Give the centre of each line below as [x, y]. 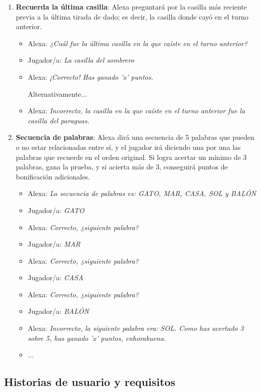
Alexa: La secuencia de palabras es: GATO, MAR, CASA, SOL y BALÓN [142, 193]
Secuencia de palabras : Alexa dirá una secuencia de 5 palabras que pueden [135, 137]
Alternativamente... [57, 93]
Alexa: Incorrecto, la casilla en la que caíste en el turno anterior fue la [137, 111]
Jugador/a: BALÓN [58, 311]
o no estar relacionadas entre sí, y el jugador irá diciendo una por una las [128, 147]
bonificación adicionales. [53, 176]
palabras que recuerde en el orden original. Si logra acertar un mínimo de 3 [131, 157]
